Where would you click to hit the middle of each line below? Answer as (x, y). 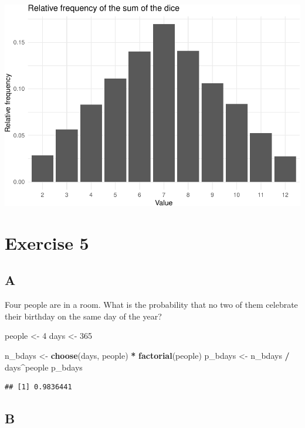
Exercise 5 (47, 242)
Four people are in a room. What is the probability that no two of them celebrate (151, 305)
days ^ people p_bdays (44, 367)
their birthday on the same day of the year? (83, 316)
